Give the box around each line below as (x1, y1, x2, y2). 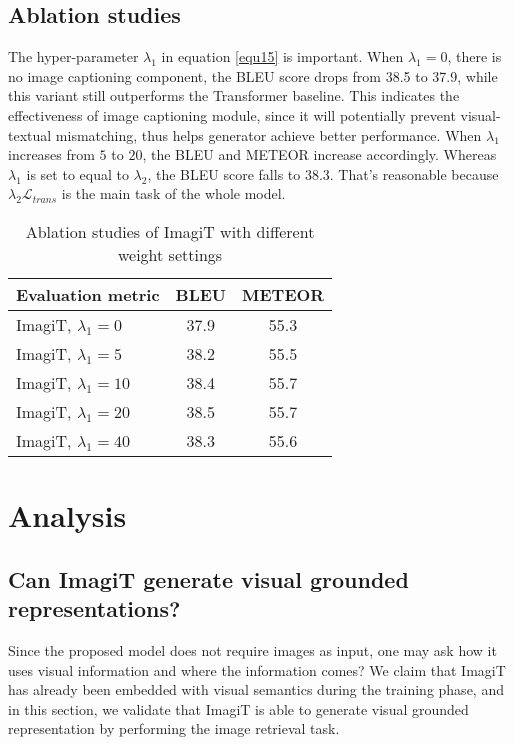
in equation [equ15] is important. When (161, 46, 404, 67)
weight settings (117, 242, 223, 266)
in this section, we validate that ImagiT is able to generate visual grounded (8, 698, 469, 719)
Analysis (8, 495, 127, 536)
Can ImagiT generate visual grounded (8, 563, 409, 594)
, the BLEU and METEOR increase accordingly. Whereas (142, 144, 497, 165)
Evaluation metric (16, 282, 160, 306)
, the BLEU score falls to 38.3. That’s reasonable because (147, 163, 499, 184)
